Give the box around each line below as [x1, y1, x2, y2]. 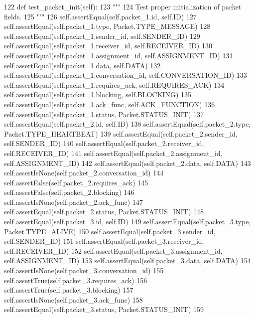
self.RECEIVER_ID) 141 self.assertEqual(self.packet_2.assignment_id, [4, 148, 223, 158]
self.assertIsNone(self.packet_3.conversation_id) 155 [4, 265, 164, 276]
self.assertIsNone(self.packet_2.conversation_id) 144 [4, 167, 164, 178]
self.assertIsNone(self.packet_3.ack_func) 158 [4, 294, 143, 305]
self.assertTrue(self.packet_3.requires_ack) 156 [4, 275, 147, 285]
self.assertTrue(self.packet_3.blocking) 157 [4, 285, 133, 295]
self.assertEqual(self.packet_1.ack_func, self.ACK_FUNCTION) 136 [4, 99, 215, 109]
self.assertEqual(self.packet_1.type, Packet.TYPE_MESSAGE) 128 [4, 21, 211, 31]
